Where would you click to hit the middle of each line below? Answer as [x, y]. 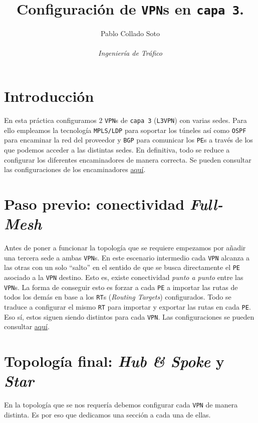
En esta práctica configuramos [50, 120]
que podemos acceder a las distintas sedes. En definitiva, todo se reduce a [117, 149]
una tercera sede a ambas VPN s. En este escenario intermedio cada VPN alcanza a [127, 257]
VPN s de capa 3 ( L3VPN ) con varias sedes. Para [176, 120]
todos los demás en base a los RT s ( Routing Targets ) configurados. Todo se [118, 297]
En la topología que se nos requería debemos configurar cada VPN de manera [121, 405]
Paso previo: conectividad [94, 203]
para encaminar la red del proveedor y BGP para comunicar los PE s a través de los [128, 140]
